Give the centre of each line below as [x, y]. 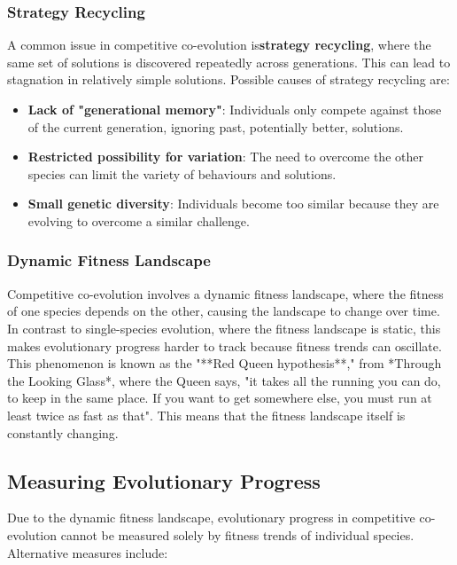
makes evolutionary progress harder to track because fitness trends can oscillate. [225, 345]
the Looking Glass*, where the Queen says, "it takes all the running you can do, [224, 380]
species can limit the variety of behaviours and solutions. [182, 173]
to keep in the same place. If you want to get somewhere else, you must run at [220, 398]
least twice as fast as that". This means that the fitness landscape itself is [206, 415]
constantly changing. [63, 432]
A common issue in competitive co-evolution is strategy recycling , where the [219, 45]
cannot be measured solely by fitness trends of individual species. [237, 534]
